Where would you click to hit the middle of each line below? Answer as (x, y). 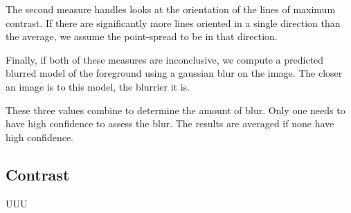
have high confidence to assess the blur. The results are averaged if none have (170, 123)
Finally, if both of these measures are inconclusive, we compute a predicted (165, 59)
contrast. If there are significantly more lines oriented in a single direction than (173, 22)
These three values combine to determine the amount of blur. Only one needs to (175, 110)
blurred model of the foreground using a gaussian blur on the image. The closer (174, 73)
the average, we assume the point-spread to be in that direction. (142, 36)
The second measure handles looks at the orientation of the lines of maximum (171, 9)
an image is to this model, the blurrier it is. (98, 86)
